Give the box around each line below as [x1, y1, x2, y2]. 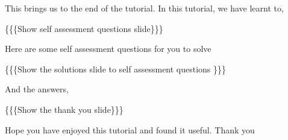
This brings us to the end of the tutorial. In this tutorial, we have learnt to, [5, 2, 284, 14]
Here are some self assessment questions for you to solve [5, 42, 211, 55]
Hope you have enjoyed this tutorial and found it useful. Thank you [5, 123, 255, 136]
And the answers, [5, 83, 69, 95]
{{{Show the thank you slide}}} [5, 103, 124, 115]
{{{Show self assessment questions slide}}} [5, 22, 163, 34]
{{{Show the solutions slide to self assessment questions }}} [5, 62, 227, 75]
